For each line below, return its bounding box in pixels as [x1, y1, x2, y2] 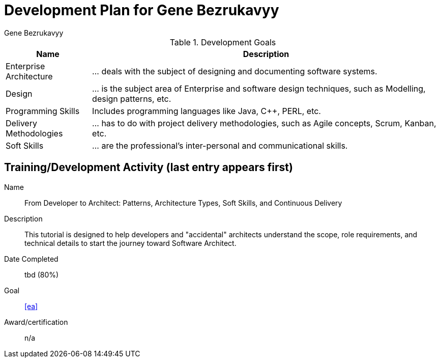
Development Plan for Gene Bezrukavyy [4, 2, 279, 19]
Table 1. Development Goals [169, 37, 276, 47]
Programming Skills [6, 105, 80, 116]
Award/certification [4, 317, 68, 326]
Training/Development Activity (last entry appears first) [4, 161, 293, 174]
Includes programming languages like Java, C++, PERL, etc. [92, 105, 321, 116]
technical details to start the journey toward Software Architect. [24, 238, 237, 247]
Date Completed [4, 254, 58, 263]
